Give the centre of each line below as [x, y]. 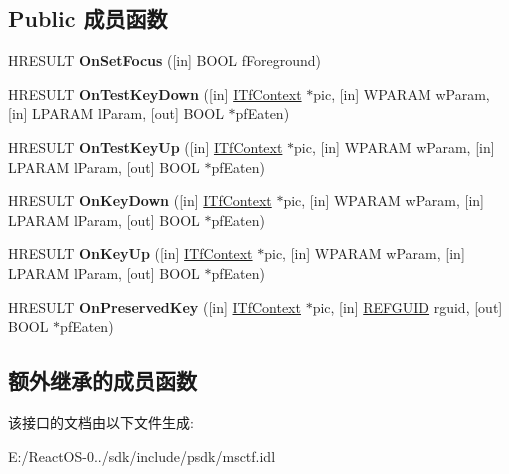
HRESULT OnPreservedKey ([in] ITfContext [154, 306]
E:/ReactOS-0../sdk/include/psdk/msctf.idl [142, 455]
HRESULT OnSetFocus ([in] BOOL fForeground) [164, 60]
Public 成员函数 [88, 18]
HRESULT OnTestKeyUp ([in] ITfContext [145, 146]
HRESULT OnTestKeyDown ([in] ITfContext [155, 93]
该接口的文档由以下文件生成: [101, 421]
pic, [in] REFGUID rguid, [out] [407, 306]
